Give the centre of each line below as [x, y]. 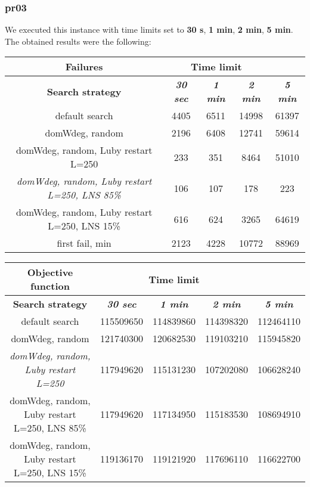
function [50, 286]
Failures [84, 67]
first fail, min [84, 243]
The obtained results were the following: [78, 41]
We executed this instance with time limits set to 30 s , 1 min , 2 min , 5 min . [149, 30]
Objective [50, 272]
